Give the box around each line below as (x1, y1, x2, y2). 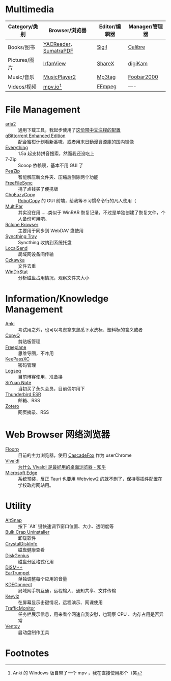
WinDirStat (5, 269, 28, 275)
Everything (5, 144, 28, 150)
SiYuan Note (5, 379, 32, 385)
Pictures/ (8, 56, 30, 63)
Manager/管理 (128, 23, 163, 30)
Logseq (5, 368, 21, 374)
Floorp (5, 446, 19, 452)
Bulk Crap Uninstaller (5, 529, 50, 535)
